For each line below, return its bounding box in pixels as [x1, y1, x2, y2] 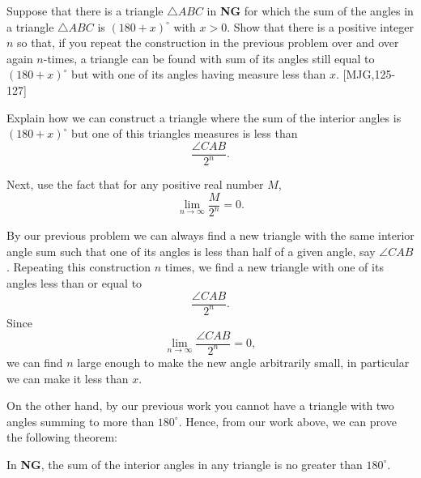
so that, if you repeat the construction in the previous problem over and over [17, 34, 399, 51]
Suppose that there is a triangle [6, 2, 164, 19]
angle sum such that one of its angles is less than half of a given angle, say [6, 242, 376, 259]
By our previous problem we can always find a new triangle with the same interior [6, 227, 415, 244]
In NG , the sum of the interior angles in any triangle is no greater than [6, 455, 363, 472]
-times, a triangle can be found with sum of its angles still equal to [43, 49, 375, 66]
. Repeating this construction [6, 258, 151, 275]
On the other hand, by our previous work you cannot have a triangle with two [6, 397, 394, 414]
